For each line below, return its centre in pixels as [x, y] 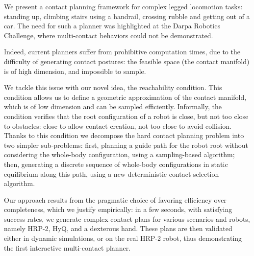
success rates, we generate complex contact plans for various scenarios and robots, [127, 219]
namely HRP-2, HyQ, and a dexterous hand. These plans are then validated [118, 228]
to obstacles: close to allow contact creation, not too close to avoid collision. [118, 126]
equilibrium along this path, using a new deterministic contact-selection [112, 174]
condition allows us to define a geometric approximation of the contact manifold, [125, 97]
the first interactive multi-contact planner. [67, 247]
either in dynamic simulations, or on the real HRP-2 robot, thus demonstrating [123, 238]
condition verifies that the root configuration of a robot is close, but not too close [126, 116]
